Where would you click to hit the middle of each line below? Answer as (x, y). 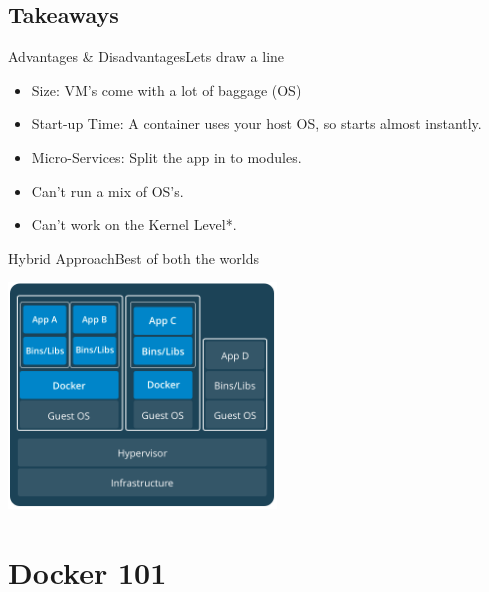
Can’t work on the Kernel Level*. (134, 224)
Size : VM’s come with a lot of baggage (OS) (166, 89)
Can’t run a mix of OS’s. (107, 190)
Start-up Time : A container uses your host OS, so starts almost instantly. (256, 123)
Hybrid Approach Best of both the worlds (133, 257)
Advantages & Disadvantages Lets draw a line (146, 56)
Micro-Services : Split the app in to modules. (166, 156)
